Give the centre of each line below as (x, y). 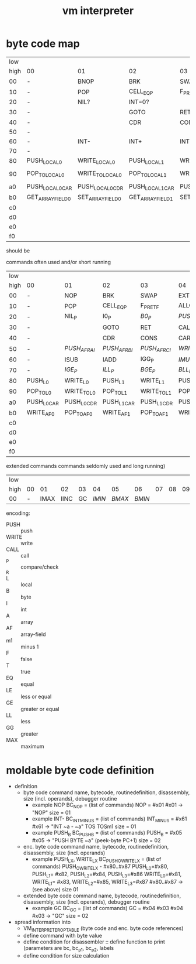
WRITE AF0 (41, 413)
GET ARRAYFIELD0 (49, 198)
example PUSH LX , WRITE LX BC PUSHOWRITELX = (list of (97, 859)
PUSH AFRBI (118, 349)
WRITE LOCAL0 (97, 161)
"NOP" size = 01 (51, 813)
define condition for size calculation (66, 956)
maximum (32, 746)
